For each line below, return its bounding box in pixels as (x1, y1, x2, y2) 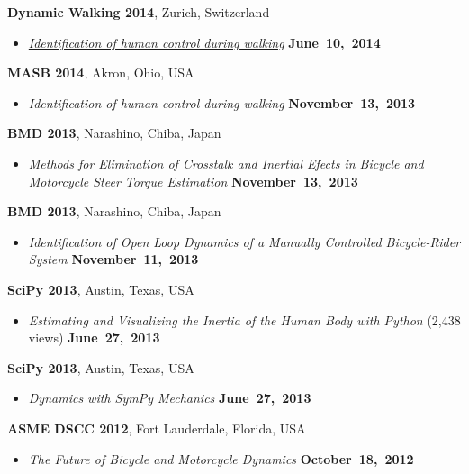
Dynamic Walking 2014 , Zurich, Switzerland (7, 3, 270, 21)
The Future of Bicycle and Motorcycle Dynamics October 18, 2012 (28, 449, 414, 468)
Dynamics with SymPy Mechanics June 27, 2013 (28, 388, 311, 407)
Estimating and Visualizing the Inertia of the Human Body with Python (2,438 (28, 310, 461, 329)
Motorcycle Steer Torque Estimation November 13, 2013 (28, 171, 358, 190)
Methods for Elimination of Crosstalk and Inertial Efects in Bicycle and (28, 153, 424, 172)
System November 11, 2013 (28, 250, 199, 269)
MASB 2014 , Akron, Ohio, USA (7, 63, 194, 82)
